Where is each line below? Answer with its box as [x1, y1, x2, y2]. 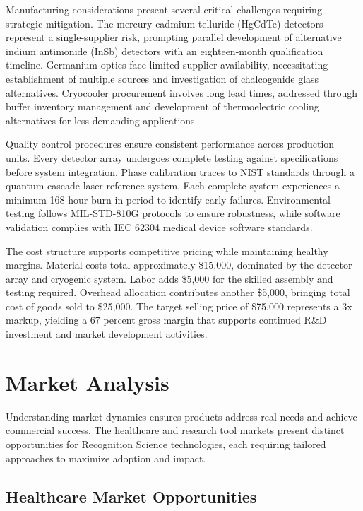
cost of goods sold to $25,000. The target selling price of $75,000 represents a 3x [6, 298, 352, 313]
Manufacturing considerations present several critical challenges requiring [6, 2, 322, 16]
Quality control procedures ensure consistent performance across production [6, 136, 335, 151]
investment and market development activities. [6, 327, 208, 341]
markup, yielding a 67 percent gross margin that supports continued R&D [6, 312, 327, 327]
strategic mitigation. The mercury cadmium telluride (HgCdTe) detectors [6, 16, 323, 30]
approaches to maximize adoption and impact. [6, 450, 206, 465]
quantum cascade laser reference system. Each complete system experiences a [6, 178, 340, 193]
